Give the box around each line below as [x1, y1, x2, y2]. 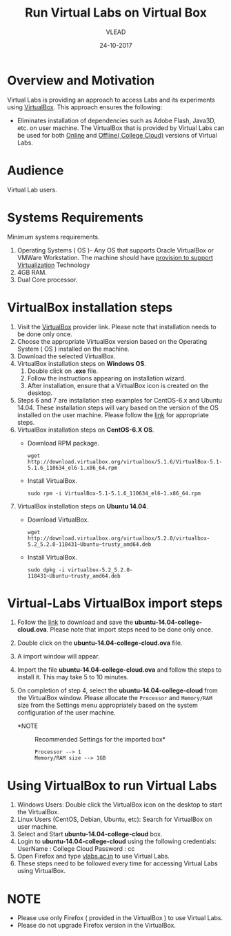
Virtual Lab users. [7, 185, 57, 194]
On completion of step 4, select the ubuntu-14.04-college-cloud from [17, 686, 219, 695]
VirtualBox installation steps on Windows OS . [17, 359, 146, 367]
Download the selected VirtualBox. [17, 351, 116, 360]
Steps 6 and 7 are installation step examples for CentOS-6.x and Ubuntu [17, 396, 223, 404]
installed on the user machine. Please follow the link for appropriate [17, 410, 209, 419]
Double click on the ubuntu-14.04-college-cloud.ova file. [17, 639, 183, 648]
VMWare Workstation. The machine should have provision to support [17, 253, 214, 261]
